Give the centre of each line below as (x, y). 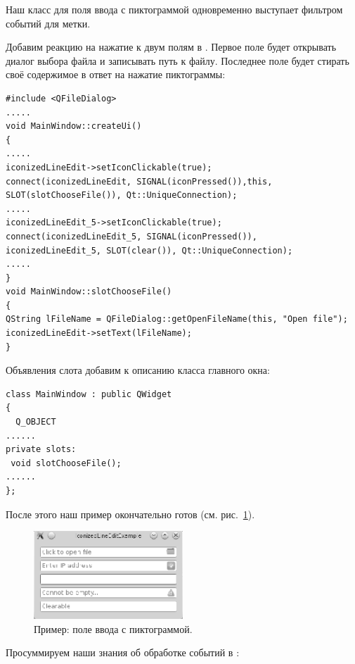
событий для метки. (48, 23)
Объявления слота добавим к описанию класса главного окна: (138, 370)
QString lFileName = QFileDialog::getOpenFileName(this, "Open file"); (177, 319)
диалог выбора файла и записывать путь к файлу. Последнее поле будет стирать (177, 60)
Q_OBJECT (36, 422)
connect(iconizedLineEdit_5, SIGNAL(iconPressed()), (131, 236)
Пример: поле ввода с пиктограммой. (113, 628)
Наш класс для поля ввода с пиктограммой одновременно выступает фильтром (174, 9)
